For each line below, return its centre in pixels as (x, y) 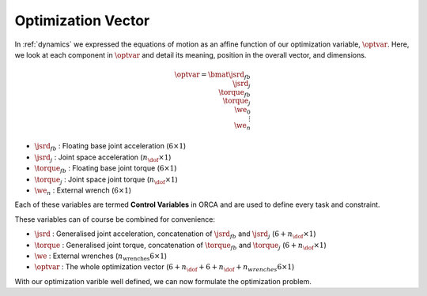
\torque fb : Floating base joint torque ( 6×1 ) (106, 169)
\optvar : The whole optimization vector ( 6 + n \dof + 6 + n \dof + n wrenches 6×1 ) (164, 268)
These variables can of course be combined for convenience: (115, 219)
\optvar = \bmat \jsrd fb (212, 75)
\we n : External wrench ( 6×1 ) (83, 191)
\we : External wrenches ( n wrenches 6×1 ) (101, 257)
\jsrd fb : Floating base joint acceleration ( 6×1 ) (110, 147)
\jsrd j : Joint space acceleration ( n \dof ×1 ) (103, 158)
